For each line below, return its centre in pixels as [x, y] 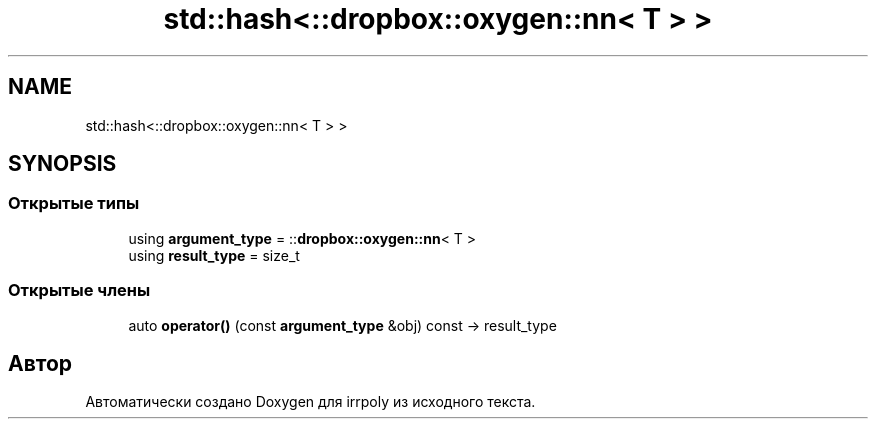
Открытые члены [79, 290]
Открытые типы [74, 203]
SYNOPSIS [62, 164]
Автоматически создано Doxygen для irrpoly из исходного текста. [310, 402]
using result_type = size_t [214, 255]
